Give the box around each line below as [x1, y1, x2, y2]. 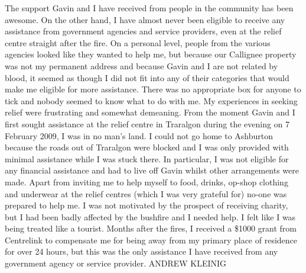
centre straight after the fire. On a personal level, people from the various [5, 36, 271, 49]
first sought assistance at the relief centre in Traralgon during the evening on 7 [5, 117, 290, 130]
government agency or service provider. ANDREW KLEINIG [5, 257, 227, 269]
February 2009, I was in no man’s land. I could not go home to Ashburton [5, 129, 274, 142]
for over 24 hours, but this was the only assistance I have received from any [5, 245, 278, 258]
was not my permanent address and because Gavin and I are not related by [5, 59, 278, 72]
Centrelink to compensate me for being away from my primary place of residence [5, 233, 298, 246]
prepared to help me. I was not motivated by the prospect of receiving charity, [5, 199, 288, 211]
